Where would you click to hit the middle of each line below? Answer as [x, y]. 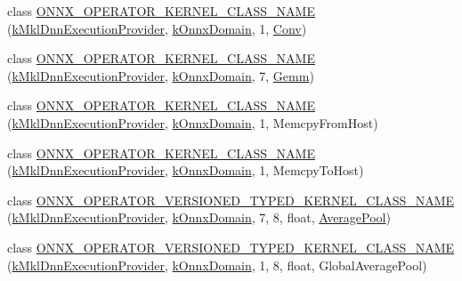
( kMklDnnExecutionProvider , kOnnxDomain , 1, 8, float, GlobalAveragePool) [217, 265]
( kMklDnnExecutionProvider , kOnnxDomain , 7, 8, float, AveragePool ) [199, 217]
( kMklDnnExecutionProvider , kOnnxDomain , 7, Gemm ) [161, 75]
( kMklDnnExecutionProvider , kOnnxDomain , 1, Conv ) [157, 28]
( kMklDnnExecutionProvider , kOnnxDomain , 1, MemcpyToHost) [186, 170]
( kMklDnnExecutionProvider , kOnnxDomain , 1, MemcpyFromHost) [193, 122]
